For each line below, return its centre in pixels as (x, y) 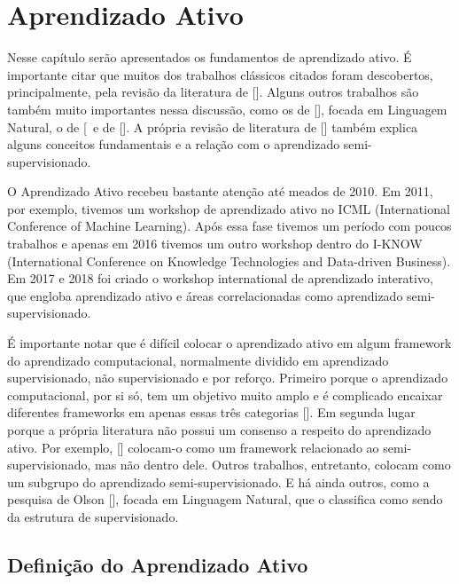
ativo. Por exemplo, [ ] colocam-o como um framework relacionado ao (193, 447)
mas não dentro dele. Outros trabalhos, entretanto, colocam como (272, 465)
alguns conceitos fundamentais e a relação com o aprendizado (174, 144)
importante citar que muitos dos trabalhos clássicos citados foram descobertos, (220, 74)
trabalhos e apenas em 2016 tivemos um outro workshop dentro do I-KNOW (215, 244)
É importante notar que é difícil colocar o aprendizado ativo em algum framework (229, 343)
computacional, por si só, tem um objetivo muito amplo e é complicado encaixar (225, 395)
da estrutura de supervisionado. (93, 516)
